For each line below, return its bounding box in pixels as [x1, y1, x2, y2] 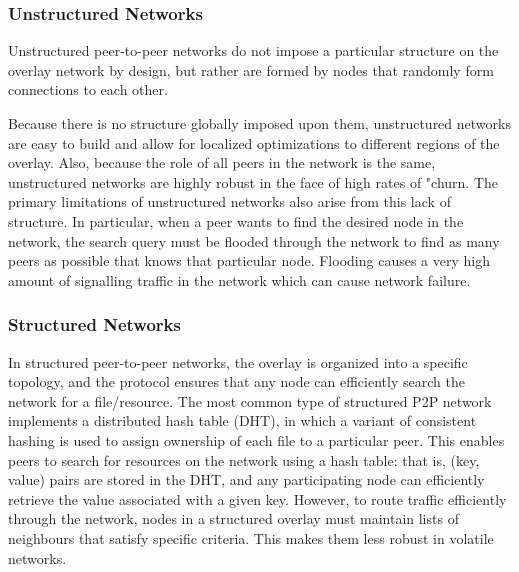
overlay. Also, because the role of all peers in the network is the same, [8, 152, 436, 173]
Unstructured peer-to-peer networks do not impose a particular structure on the [8, 40, 499, 61]
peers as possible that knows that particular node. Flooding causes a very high [8, 250, 490, 271]
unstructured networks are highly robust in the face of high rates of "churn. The [8, 171, 499, 192]
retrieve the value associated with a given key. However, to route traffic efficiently [8, 488, 507, 509]
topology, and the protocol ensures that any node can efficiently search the [8, 371, 465, 392]
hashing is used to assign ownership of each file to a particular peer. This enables [8, 429, 505, 450]
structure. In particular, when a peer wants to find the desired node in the [8, 210, 464, 231]
